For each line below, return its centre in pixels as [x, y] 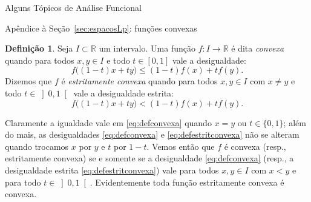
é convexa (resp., [255, 146]
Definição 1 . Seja [39, 48]
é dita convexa [258, 48]
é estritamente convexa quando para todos [139, 81]
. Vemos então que [181, 146]
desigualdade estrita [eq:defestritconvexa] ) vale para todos [112, 170]
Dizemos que [28, 81]
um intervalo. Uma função [147, 48]
